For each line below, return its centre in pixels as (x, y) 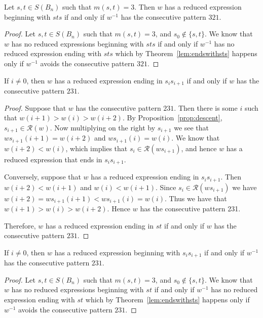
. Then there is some (206, 107)
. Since (166, 187)
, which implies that (97, 148)
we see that (192, 127)
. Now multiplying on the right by (103, 127)
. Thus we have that (196, 198)
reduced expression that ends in (53, 159)
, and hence (199, 148)
